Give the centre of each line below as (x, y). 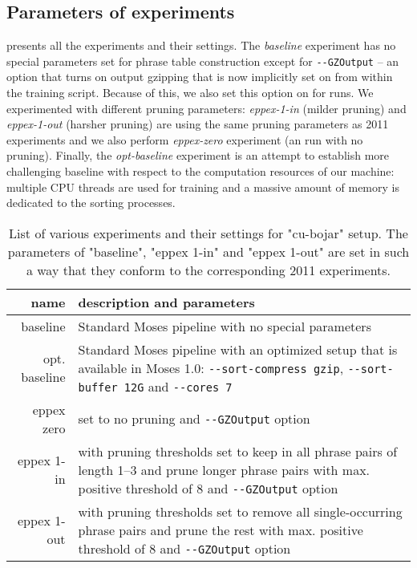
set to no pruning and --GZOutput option (194, 419)
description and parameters (166, 302)
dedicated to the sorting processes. (91, 203)
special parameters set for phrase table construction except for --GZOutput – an (203, 61)
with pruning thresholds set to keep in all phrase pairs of (238, 451)
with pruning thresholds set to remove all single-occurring (240, 511)
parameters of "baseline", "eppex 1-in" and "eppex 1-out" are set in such (208, 251)
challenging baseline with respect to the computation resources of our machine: (200, 171)
